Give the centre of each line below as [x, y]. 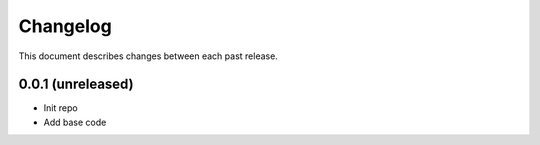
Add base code [75, 122]
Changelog [65, 26]
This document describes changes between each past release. [148, 56]
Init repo [61, 108]
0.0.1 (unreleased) [76, 84]
